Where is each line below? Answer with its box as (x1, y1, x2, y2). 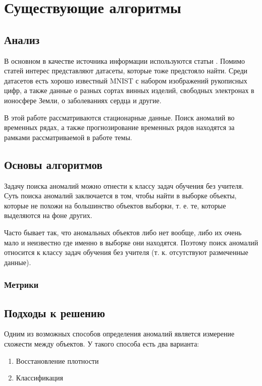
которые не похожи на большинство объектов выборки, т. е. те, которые (4, 200, 226, 210)
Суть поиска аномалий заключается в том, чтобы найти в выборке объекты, (4, 190, 237, 201)
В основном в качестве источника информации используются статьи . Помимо (4, 55, 245, 66)
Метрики (4, 278, 39, 291)
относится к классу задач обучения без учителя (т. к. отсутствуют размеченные (4, 247, 248, 258)
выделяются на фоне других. (4, 210, 92, 221)
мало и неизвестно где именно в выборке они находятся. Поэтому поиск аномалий (4, 237, 258, 247)
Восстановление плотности (16, 355, 99, 366)
